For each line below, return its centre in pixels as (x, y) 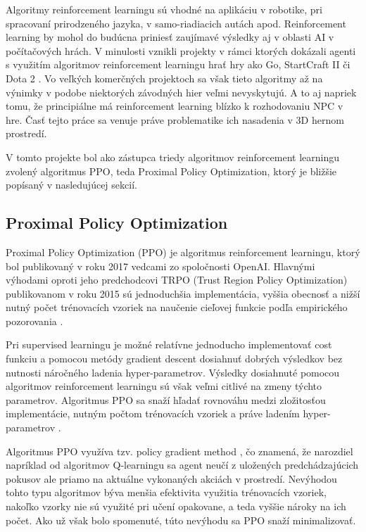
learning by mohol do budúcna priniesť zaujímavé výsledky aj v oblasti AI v (170, 37)
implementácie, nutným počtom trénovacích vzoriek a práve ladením (153, 413)
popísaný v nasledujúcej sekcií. (71, 185)
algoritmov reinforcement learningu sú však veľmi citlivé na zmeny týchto (164, 386)
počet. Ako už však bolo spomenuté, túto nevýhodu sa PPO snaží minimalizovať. (181, 520)
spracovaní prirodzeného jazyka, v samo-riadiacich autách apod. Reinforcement (176, 23)
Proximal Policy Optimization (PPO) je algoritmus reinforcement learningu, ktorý (183, 252)
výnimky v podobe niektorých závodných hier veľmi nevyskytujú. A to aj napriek (181, 92)
